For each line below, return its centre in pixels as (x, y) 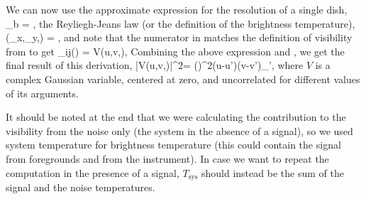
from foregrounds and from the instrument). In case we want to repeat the (167, 158)
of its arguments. (42, 93)
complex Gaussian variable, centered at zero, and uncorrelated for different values (183, 79)
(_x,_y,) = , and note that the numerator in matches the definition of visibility (179, 37)
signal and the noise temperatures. (81, 187)
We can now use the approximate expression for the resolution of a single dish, (177, 9)
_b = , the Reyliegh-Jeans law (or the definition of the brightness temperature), (181, 23)
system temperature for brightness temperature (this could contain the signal (173, 145)
